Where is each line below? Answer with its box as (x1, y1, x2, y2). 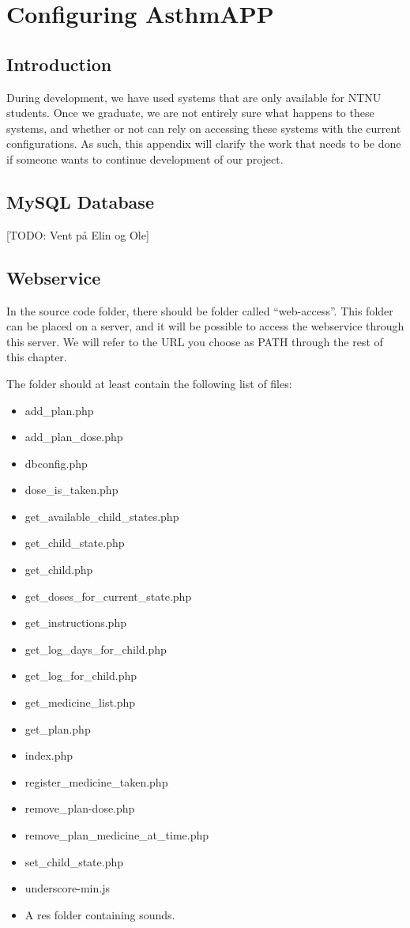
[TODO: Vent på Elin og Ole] (6, 226, 149, 243)
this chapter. (6, 349, 67, 365)
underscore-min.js (24, 880, 110, 896)
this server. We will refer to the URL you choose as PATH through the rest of (6, 333, 383, 349)
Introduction (6, 51, 112, 76)
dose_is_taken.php (24, 481, 118, 498)
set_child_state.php (24, 853, 124, 870)
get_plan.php (24, 720, 91, 737)
